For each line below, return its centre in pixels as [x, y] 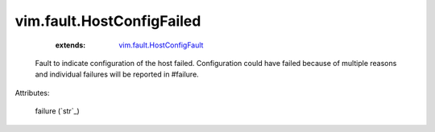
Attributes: [32, 93]
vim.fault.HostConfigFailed [108, 21]
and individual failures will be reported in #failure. [117, 74]
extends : [70, 45]
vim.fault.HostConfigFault [161, 45]
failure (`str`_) [57, 111]
